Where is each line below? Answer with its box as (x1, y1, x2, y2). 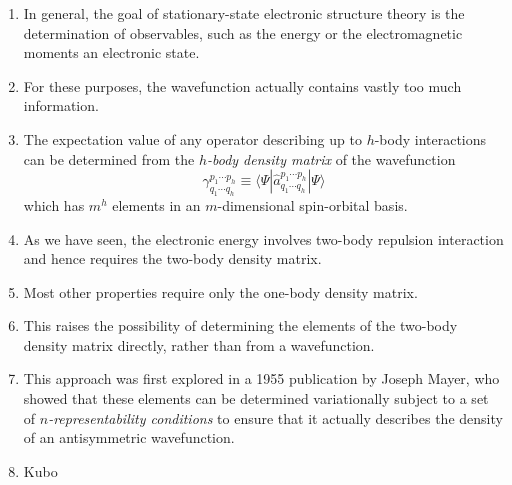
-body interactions (374, 128, 487, 149)
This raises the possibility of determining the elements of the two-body (23, 315, 458, 336)
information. (23, 95, 99, 116)
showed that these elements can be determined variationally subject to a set (23, 388, 489, 409)
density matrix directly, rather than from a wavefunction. (23, 334, 375, 355)
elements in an (112, 194, 201, 215)
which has (23, 194, 85, 215)
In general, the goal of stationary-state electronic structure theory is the (23, 3, 465, 23)
